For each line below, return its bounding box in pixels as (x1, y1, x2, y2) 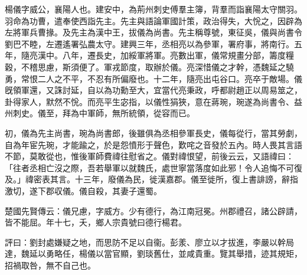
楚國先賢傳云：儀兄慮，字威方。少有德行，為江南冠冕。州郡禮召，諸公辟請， (5, 204, 302, 217)
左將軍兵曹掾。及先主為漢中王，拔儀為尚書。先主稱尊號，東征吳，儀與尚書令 (5, 26, 302, 38)
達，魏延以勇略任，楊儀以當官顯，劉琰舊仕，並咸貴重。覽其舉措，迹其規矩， (5, 247, 302, 260)
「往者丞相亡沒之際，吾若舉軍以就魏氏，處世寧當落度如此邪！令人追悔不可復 (5, 161, 302, 173)
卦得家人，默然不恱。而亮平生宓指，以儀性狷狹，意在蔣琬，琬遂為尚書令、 (5, 95, 294, 107)
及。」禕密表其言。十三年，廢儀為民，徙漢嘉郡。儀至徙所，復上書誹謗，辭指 (5, 173, 298, 185)
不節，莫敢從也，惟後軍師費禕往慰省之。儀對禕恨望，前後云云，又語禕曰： (5, 150, 294, 162)
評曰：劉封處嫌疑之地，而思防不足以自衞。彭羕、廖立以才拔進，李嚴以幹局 (5, 235, 294, 248)
